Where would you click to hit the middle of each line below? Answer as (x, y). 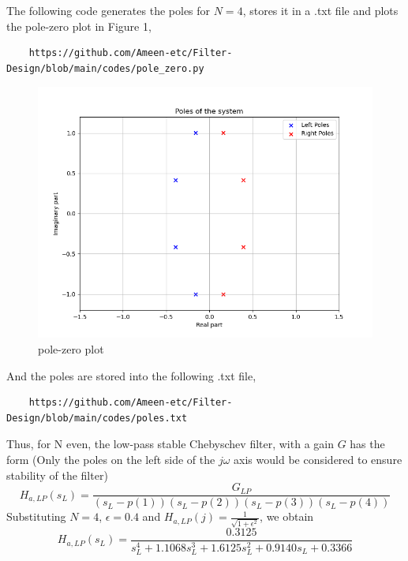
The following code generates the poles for (109, 10)
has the (367, 444)
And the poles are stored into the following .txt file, (131, 375)
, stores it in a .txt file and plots (320, 10)
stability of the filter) (57, 475)
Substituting (36, 516)
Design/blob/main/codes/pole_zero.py (105, 68)
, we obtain (287, 516)
